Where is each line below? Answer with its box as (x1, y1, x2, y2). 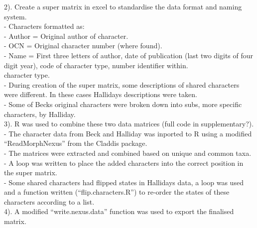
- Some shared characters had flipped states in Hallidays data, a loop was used (4, 177, 244, 187)
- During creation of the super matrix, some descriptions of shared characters (4, 79, 240, 90)
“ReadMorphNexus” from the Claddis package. (4, 138, 147, 148)
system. (4, 11, 27, 21)
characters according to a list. (4, 196, 95, 207)
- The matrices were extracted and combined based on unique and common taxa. (4, 147, 252, 158)
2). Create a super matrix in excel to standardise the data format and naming (4, 1, 242, 11)
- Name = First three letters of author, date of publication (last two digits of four (4, 50, 254, 60)
